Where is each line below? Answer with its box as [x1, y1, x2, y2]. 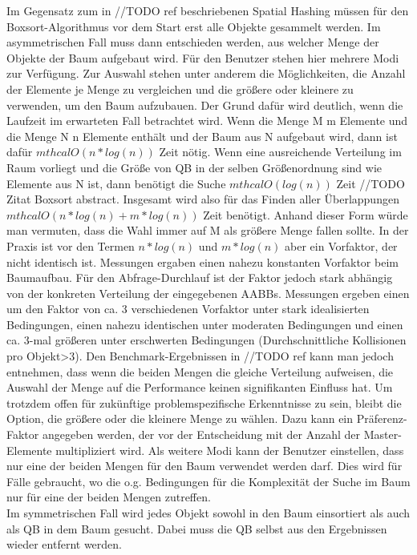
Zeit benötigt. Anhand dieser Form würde [203, 206, 408, 223]
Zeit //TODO [336, 175, 405, 191]
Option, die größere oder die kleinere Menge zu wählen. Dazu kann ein [6, 410, 354, 427]
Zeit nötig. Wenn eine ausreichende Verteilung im [159, 143, 402, 160]
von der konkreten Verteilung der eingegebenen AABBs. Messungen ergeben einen [6, 284, 410, 301]
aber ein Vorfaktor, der [285, 237, 398, 254]
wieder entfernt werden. [6, 536, 123, 553]
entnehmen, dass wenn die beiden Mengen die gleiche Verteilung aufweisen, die [6, 363, 394, 380]
